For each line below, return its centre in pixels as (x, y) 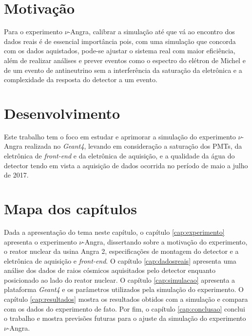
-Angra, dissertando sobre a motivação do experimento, (165, 241)
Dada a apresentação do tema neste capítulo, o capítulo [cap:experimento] (114, 232)
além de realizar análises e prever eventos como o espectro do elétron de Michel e (125, 60)
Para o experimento (33, 32)
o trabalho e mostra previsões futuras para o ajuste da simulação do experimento (125, 318)
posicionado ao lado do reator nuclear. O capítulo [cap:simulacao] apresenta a (120, 280)
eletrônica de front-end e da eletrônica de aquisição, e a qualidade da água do (119, 156)
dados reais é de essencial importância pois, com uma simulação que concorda (120, 41)
